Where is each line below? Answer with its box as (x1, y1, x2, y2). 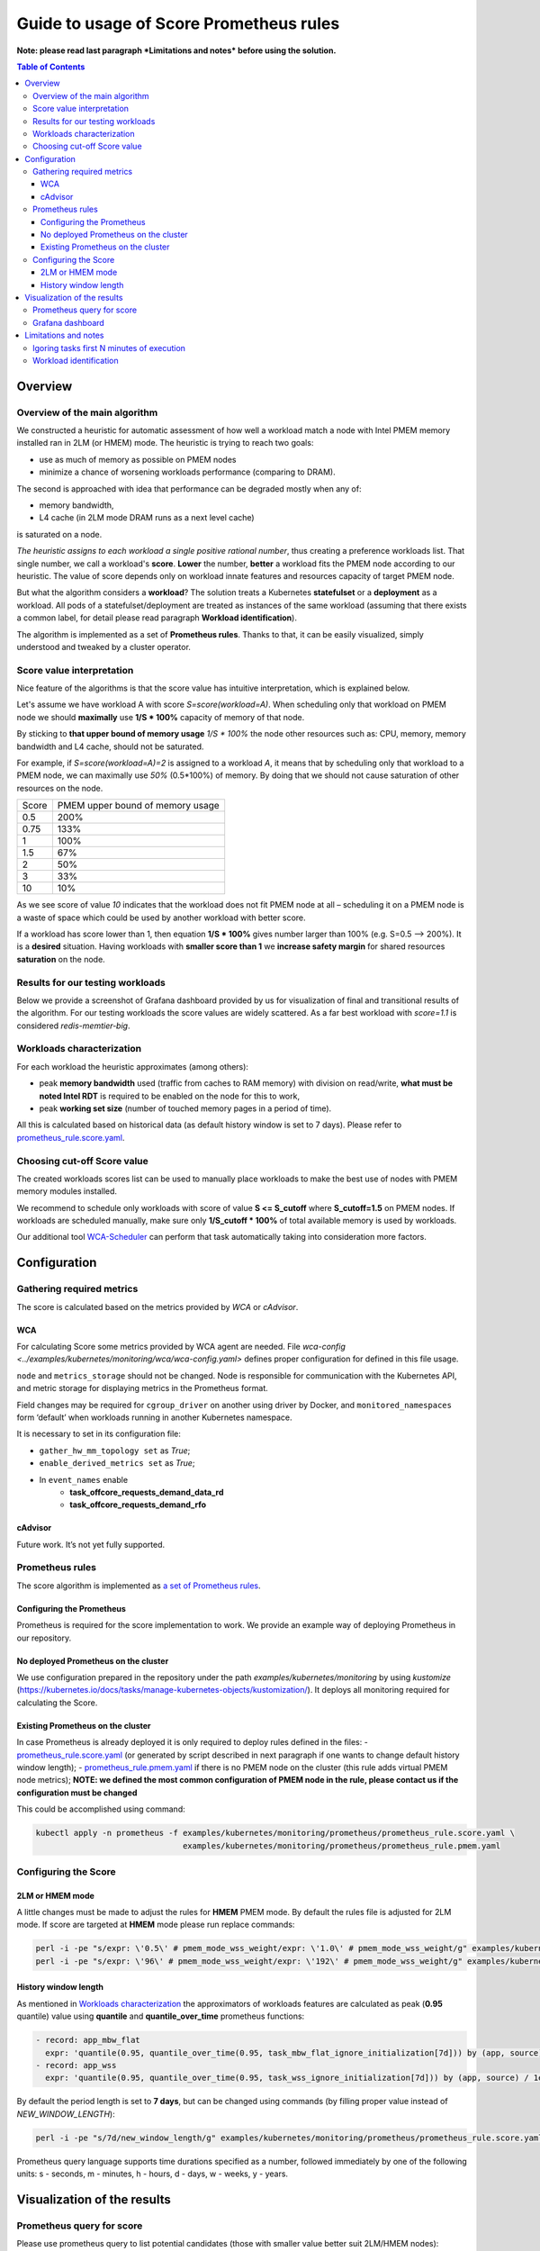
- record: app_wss (35, 2060, 117, 2070)
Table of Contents (16, 61, 85, 72)
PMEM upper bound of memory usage (57, 800, 220, 812)
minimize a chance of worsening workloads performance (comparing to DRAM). (39, 466, 337, 477)
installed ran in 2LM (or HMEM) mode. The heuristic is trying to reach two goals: (16, 438, 314, 448)
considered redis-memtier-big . (16, 1020, 130, 1031)
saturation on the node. (16, 954, 105, 964)
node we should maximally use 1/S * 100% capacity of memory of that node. (16, 711, 305, 722)
